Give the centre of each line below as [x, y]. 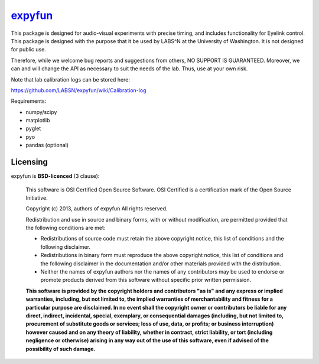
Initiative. [37, 197]
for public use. [29, 50]
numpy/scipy [41, 112]
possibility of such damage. [61, 349]
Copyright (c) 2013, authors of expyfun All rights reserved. [97, 209]
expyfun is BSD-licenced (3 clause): [55, 176]
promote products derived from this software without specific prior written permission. [146, 280]
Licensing [30, 162]
